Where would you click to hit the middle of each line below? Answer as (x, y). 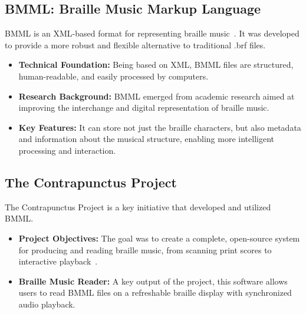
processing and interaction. (67, 150)
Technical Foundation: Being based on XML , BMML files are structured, (156, 65)
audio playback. (47, 304)
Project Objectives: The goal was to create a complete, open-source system (159, 238)
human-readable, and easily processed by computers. (113, 76)
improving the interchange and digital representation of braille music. (144, 108)
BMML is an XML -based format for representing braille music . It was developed (152, 33)
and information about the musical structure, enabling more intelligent (146, 139)
